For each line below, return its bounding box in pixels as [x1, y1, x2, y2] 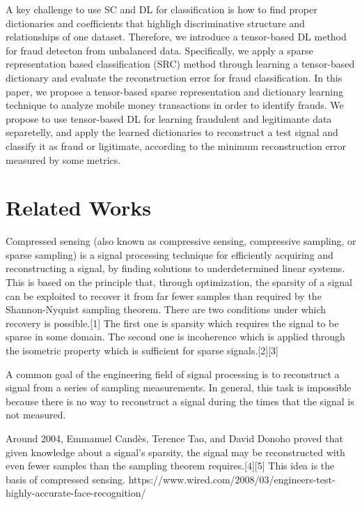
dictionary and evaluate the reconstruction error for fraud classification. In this [6, 70, 343, 84]
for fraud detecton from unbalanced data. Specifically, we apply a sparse [6, 43, 313, 57]
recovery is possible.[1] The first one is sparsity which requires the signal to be [6, 315, 339, 330]
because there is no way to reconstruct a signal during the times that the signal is [6, 393, 354, 408]
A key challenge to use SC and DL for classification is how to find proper [6, 2, 317, 16]
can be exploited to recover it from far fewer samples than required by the [6, 288, 322, 303]
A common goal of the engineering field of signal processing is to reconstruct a [6, 366, 340, 381]
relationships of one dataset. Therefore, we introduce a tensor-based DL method [6, 29, 347, 44]
